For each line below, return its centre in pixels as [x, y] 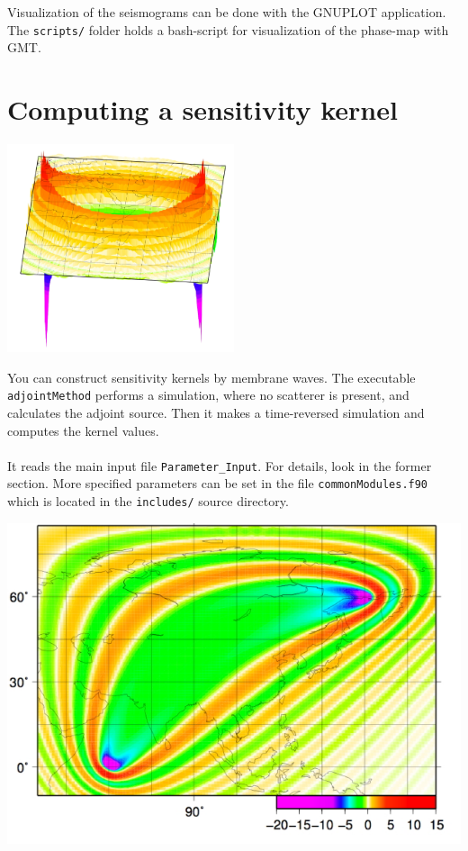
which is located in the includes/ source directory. [148, 501]
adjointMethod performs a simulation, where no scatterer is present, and [208, 395]
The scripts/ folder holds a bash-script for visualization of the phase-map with [228, 29]
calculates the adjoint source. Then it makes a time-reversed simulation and [216, 412]
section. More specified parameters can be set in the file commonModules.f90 [218, 483]
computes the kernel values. [83, 430]
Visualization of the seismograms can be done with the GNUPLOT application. [227, 12]
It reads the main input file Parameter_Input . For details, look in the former [220, 465]
